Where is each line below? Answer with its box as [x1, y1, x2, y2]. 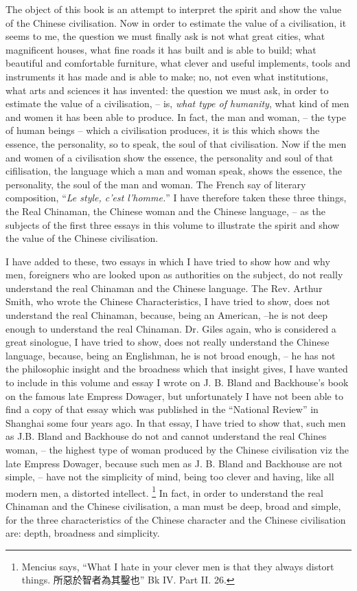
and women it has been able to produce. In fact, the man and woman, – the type [5, 109, 346, 124]
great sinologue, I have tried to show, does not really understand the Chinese [5, 335, 330, 349]
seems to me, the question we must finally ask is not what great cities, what [5, 29, 325, 43]
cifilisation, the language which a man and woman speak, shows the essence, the [5, 164, 343, 178]
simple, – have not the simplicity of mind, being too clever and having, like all [5, 469, 334, 484]
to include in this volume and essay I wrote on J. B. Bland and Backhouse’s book [5, 375, 349, 390]
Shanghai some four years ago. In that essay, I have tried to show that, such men [5, 415, 346, 430]
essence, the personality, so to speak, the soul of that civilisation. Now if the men [5, 136, 347, 150]
